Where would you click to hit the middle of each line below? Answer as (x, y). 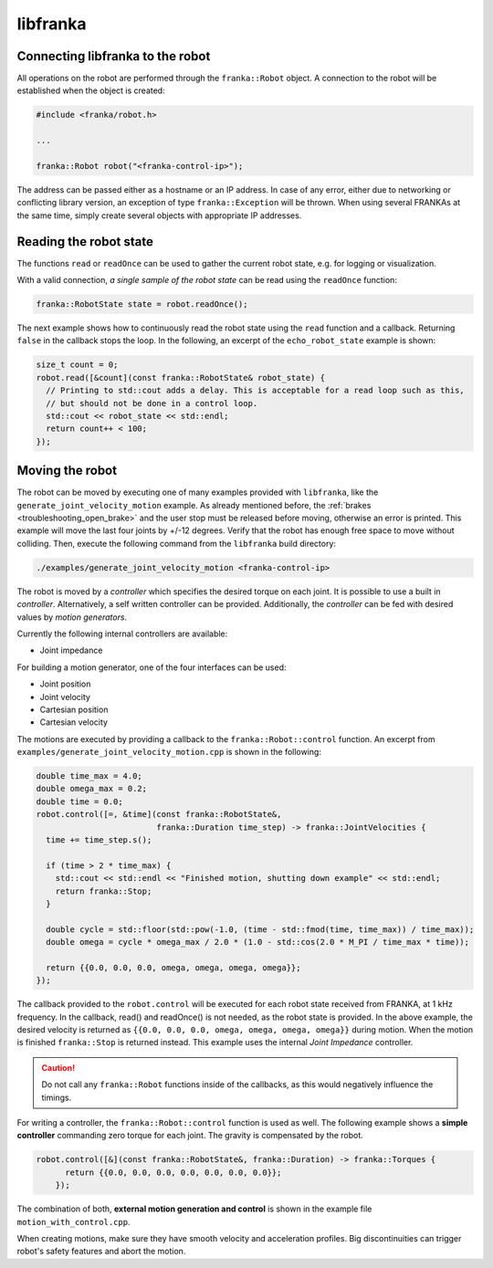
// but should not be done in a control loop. (152, 403)
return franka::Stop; (104, 891)
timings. (57, 1097)
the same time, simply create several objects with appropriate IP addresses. (159, 215)
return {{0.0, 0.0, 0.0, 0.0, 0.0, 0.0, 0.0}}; (173, 1172)
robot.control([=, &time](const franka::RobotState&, (159, 814)
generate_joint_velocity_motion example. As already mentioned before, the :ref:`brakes (194, 505)
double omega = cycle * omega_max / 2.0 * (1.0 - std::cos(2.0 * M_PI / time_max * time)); (258, 942)
